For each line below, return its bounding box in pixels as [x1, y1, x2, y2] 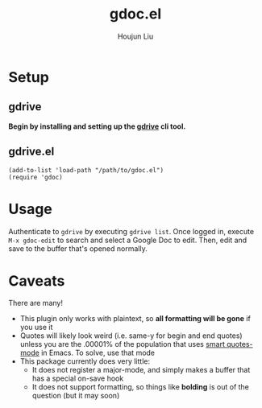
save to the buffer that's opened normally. [8, 243, 148, 253]
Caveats [8, 271, 65, 290]
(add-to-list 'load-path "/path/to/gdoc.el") [8, 166, 164, 174]
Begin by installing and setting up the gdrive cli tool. [8, 122, 186, 131]
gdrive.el [8, 145, 55, 159]
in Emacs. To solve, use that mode [41, 348, 156, 358]
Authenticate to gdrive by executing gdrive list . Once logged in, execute [8, 226, 255, 236]
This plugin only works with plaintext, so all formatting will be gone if [19, 314, 252, 324]
